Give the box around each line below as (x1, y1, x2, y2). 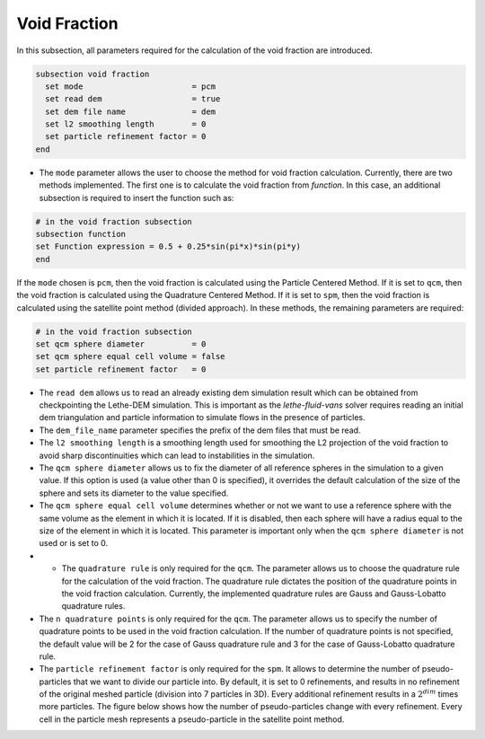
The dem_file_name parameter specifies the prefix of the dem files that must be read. (39, 425, 361, 435)
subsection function (35, 229, 126, 240)
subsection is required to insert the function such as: (39, 192, 234, 203)
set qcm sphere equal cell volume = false (35, 351, 225, 362)
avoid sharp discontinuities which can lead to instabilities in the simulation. (39, 450, 315, 461)
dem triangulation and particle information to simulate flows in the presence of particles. (39, 412, 366, 423)
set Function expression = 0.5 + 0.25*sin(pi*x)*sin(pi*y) (35, 242, 301, 251)
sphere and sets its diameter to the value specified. (39, 488, 229, 498)
